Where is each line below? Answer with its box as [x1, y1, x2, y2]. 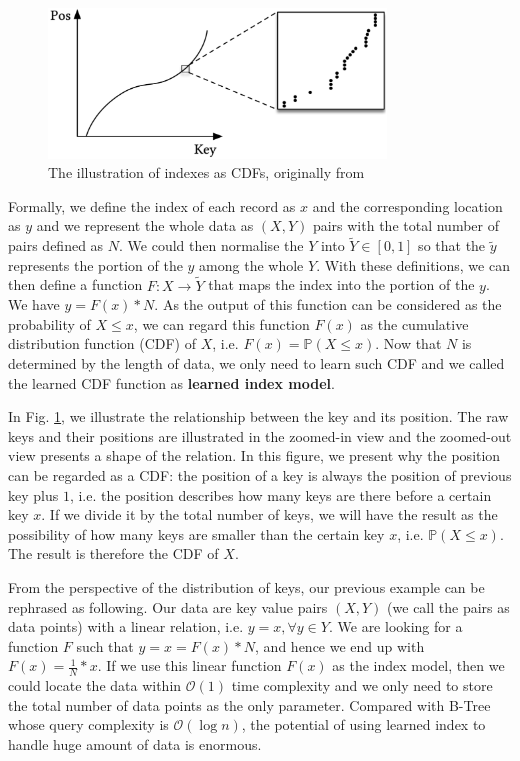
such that [76, 635, 134, 656]
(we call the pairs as [387, 596, 510, 617]
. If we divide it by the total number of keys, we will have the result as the [41, 504, 498, 525]
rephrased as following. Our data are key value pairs [8, 596, 328, 617]
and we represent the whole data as [36, 215, 254, 236]
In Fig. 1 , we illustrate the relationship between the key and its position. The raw [8, 406, 509, 427]
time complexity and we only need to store [231, 675, 493, 696]
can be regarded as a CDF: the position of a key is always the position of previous [8, 465, 512, 486]
